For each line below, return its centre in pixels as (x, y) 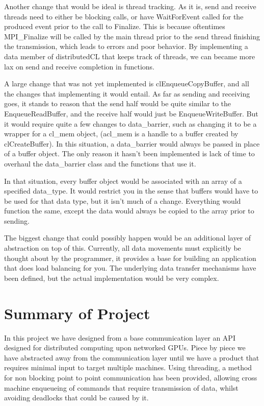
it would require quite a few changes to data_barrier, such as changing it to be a (130, 123)
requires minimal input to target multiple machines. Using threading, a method (128, 367)
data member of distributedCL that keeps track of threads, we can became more (130, 56)
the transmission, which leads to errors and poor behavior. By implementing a (126, 46)
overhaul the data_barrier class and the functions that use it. (100, 163)
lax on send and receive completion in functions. (79, 66)
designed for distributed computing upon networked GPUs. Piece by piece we (125, 348)
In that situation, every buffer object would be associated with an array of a (123, 181)
